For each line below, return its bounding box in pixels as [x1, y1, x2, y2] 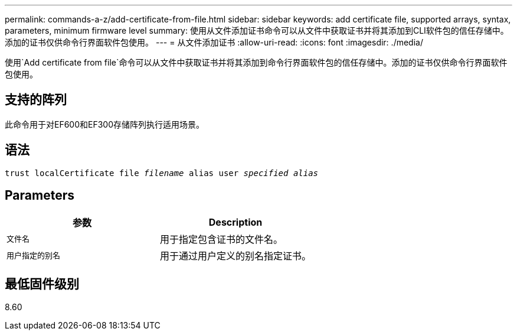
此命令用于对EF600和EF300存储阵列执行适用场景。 [5, 119, 205, 129]
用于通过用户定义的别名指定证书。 [160, 249, 312, 262]
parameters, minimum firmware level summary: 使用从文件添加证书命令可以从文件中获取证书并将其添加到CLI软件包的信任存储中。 [5, 25, 509, 35]
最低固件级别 [5, 276, 79, 291]
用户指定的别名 [6, 251, 61, 261]
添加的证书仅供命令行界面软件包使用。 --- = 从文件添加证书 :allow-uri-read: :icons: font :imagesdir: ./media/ [5, 37, 423, 47]
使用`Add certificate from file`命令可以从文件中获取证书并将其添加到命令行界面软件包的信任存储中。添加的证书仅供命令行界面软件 [5, 57, 508, 67]
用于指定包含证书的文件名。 [160, 233, 283, 245]
